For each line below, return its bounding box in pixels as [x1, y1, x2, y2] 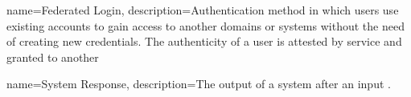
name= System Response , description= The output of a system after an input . [6, 75, 391, 92]
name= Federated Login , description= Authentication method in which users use [6, 2, 399, 18]
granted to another [6, 48, 99, 65]
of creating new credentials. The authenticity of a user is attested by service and [6, 33, 402, 50]
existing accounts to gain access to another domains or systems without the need [6, 17, 405, 34]
